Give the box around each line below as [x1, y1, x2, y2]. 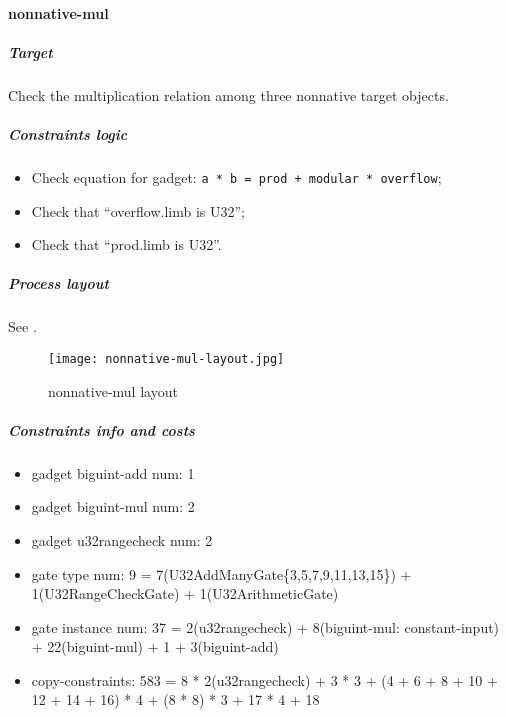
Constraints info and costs [8, 419, 195, 440]
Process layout [8, 273, 109, 294]
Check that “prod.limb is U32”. [31, 234, 222, 255]
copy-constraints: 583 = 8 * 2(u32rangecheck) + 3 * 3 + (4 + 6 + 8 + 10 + [31, 669, 498, 690]
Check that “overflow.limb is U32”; [31, 200, 246, 221]
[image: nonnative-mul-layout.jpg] [48, 351, 285, 366]
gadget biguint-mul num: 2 [31, 496, 195, 517]
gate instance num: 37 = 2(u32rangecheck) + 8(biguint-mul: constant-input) [31, 616, 500, 637]
